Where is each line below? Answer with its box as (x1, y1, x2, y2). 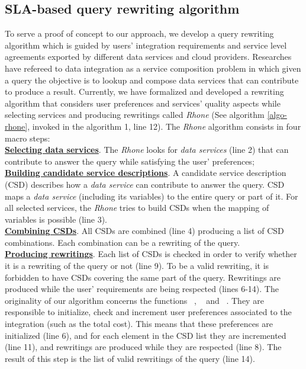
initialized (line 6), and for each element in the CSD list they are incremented (5, 329, 286, 341)
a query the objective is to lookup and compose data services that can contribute (5, 73, 299, 86)
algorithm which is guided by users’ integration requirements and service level (5, 38, 287, 51)
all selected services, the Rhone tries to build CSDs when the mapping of (5, 201, 269, 214)
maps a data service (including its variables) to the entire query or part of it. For (5, 190, 298, 202)
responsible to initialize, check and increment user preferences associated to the (5, 306, 292, 318)
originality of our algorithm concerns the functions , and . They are (5, 294, 264, 306)
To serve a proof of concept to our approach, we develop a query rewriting (5, 27, 274, 40)
